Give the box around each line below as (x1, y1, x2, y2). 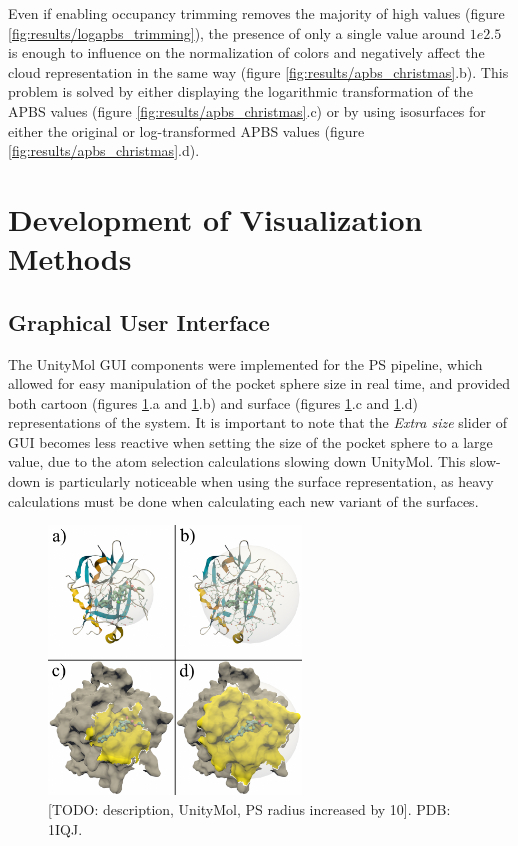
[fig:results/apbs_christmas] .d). (8, 140, 200, 161)
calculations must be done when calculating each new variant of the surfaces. (8, 490, 479, 511)
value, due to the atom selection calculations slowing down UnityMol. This (8, 451, 466, 472)
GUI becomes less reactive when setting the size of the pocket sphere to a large (8, 431, 493, 452)
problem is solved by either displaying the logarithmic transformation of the (8, 81, 473, 102)
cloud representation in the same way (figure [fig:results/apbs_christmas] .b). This (8, 61, 509, 82)
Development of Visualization (8, 198, 423, 239)
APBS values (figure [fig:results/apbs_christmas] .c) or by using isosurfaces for (8, 100, 486, 121)
